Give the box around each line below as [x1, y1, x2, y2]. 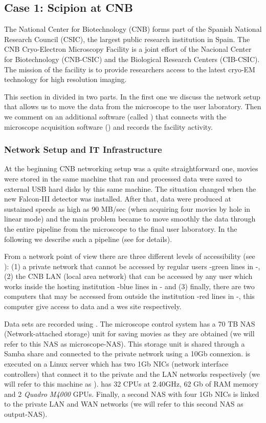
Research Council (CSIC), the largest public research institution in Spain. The [4, 33, 250, 44]
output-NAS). [4, 409, 48, 419]
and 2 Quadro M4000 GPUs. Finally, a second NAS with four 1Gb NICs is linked [4, 388, 259, 399]
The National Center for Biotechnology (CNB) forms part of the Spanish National [4, 24, 262, 34]
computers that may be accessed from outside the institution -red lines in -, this [4, 291, 255, 301]
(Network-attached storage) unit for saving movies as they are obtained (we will [4, 328, 255, 339]
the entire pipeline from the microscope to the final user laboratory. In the [4, 223, 237, 234]
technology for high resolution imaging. [4, 74, 127, 85]
